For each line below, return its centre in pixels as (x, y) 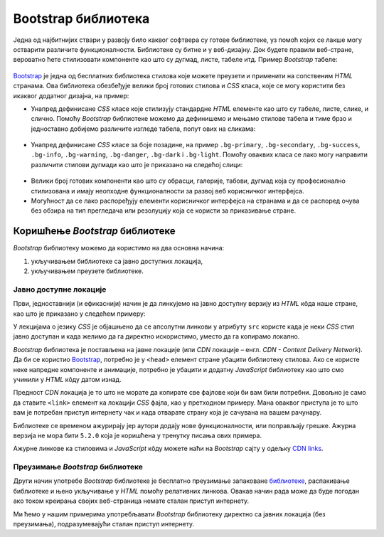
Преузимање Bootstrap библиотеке (78, 467)
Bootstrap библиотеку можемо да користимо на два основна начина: (119, 248)
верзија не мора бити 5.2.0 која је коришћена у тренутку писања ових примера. (138, 435)
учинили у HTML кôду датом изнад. (67, 379)
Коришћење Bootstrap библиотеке (94, 231)
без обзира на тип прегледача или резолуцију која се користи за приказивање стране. (164, 211)
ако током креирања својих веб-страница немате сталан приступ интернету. (131, 501)
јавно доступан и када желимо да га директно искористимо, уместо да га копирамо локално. (156, 336)
